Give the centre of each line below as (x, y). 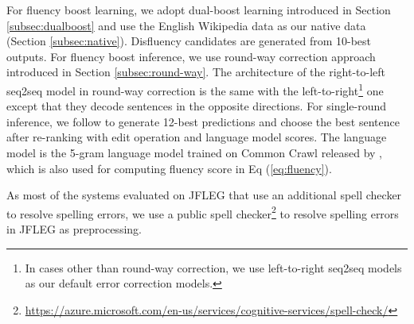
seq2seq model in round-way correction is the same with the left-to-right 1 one (195, 89)
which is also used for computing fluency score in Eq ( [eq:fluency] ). (169, 168)
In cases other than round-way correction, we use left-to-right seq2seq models (213, 267)
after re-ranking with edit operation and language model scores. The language (197, 137)
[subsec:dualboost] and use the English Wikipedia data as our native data (186, 25)
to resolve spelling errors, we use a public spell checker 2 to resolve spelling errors (203, 212)
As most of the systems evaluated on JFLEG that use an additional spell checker (204, 195)
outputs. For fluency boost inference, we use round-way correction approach (191, 56)
